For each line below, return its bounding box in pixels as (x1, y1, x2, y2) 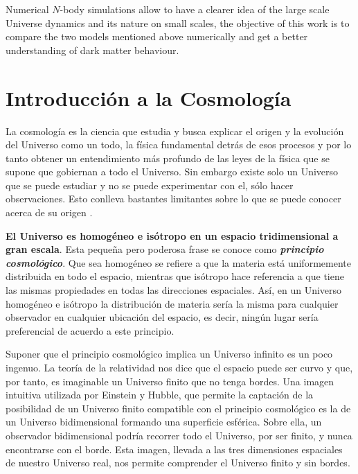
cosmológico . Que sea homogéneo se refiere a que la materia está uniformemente (6, 255, 351, 270)
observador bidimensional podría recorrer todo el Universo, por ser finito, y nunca (6, 428, 352, 442)
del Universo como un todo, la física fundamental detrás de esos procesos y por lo (6, 137, 352, 152)
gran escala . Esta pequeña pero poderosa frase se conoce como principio (6, 242, 324, 256)
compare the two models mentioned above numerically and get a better (6, 29, 308, 44)
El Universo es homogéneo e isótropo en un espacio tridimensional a (6, 228, 339, 243)
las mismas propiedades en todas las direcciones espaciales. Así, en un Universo (6, 283, 342, 297)
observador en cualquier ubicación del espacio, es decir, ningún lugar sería (6, 310, 319, 324)
